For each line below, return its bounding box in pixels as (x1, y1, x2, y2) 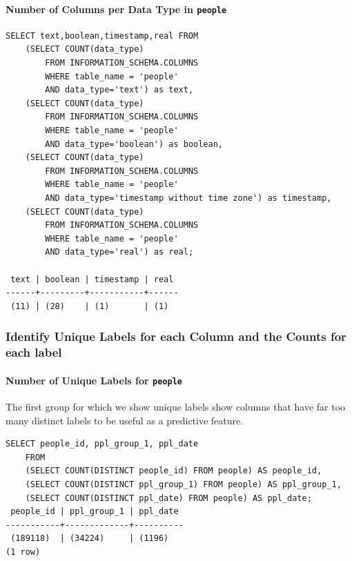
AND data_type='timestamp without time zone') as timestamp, (45, 193, 332, 203)
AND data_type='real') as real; (45, 247, 194, 257)
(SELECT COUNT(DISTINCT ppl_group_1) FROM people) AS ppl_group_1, (25, 479, 342, 489)
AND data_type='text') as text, (45, 85, 194, 95)
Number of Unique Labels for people (6, 373, 182, 387)
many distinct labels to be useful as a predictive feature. (6, 413, 244, 427)
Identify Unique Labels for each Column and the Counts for (6, 328, 346, 345)
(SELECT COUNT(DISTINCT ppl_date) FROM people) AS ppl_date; (25, 493, 312, 503)
